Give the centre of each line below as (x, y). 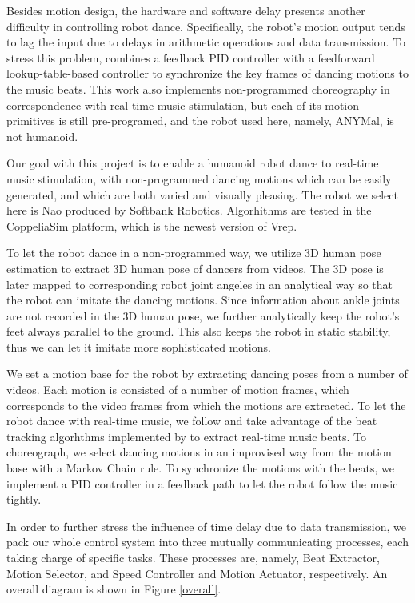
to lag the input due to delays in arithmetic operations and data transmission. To (206, 42)
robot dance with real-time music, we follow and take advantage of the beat (192, 421)
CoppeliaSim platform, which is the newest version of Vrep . (152, 225)
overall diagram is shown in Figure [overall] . (114, 589)
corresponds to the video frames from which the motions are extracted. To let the (206, 405)
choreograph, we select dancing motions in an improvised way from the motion (199, 452)
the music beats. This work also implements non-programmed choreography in (198, 88)
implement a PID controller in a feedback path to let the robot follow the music (202, 483)
